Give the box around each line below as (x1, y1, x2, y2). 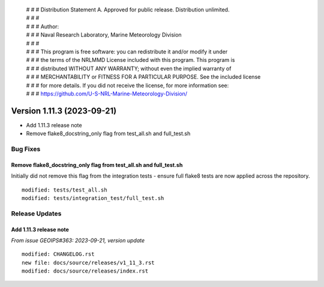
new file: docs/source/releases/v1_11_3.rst (22, 259, 155, 266)
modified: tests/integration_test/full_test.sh (22, 195, 164, 201)
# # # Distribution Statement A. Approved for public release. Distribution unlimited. (26, 6, 230, 13)
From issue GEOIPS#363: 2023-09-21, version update (11, 237, 145, 244)
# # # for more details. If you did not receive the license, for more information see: (26, 82, 229, 89)
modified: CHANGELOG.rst (22, 251, 95, 258)
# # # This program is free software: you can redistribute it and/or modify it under (26, 48, 228, 55)
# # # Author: (26, 23, 59, 30)
